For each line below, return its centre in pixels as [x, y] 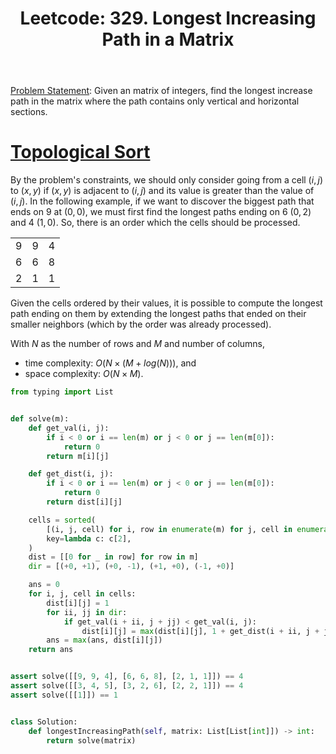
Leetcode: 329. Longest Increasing [168, 18]
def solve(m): [40, 419]
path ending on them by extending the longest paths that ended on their [158, 314]
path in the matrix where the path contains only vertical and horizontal [155, 101]
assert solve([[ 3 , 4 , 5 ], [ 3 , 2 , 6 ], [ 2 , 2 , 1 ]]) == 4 [127, 686]
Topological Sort [80, 152]
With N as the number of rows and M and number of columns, [138, 344]
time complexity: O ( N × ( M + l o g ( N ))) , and [110, 363]
